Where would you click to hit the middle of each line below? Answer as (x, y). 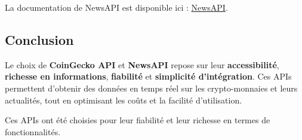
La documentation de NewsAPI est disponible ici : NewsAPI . (116, 7)
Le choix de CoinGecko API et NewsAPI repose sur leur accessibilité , (142, 64)
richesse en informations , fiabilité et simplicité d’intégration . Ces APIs (148, 76)
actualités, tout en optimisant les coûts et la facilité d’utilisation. (124, 100)
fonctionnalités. (33, 131)
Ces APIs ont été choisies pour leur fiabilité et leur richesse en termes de (138, 120)
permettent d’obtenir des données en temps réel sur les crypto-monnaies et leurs (151, 88)
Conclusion (39, 39)
